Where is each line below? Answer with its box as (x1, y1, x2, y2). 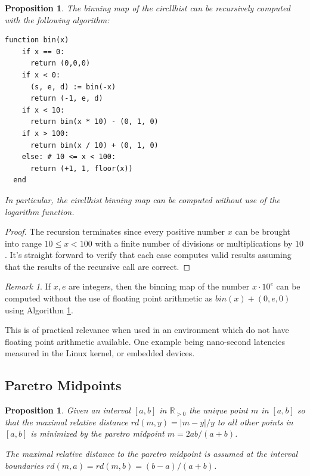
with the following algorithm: (5, 13, 110, 26)
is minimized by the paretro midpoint (30, 427, 165, 440)
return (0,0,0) (30, 59, 91, 68)
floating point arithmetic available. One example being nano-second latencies (5, 335, 285, 347)
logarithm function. (5, 205, 75, 217)
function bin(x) (5, 36, 69, 45)
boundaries (5, 459, 44, 471)
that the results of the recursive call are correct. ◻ (5, 260, 191, 272)
